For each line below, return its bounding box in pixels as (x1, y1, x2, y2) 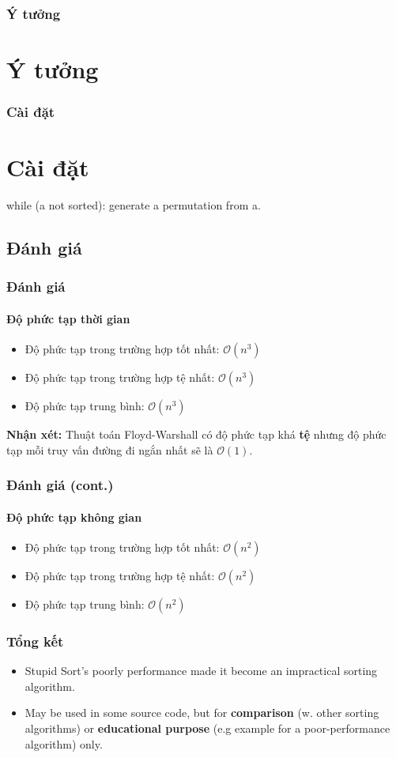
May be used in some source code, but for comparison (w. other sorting (25, 704, 379, 721)
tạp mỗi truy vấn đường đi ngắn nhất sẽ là (6, 441, 213, 458)
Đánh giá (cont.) (6, 475, 114, 495)
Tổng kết (6, 631, 64, 651)
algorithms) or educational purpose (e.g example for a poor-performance (25, 720, 390, 737)
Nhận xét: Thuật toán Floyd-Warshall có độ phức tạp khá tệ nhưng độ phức (6, 426, 387, 443)
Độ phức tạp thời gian (6, 311, 130, 326)
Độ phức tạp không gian (6, 508, 142, 525)
